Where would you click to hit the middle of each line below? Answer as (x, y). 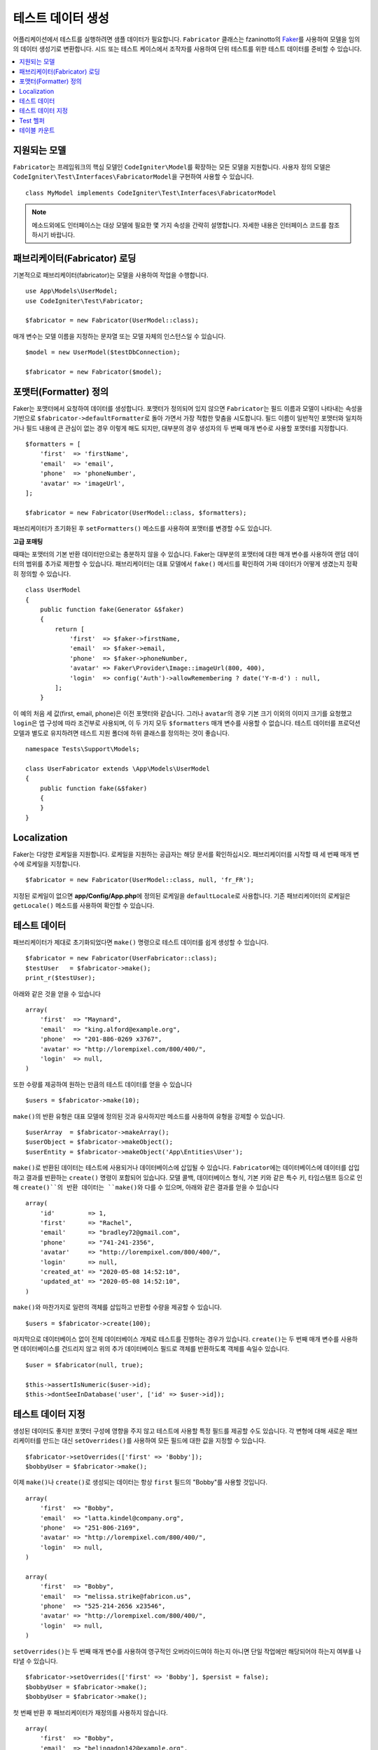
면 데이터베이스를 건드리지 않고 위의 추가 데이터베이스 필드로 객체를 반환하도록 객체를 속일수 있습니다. (151, 1349)
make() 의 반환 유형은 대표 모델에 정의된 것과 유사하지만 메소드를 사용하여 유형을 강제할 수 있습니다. (149, 1116)
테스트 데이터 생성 (61, 18)
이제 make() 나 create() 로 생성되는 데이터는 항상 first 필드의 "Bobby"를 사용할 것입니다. (140, 1482)
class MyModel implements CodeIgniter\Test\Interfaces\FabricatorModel (151, 193)
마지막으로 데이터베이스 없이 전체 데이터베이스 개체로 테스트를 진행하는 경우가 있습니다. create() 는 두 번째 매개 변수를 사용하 (185, 1339)
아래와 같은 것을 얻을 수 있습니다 (57, 993)
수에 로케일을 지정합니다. (47, 864)
